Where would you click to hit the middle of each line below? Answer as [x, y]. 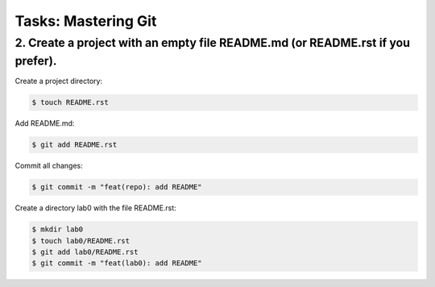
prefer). [36, 61]
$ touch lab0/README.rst [81, 241]
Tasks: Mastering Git [86, 21]
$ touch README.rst [70, 102]
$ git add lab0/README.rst [85, 252]
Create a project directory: [59, 81]
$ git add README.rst [75, 145]
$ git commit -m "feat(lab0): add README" [117, 263]
